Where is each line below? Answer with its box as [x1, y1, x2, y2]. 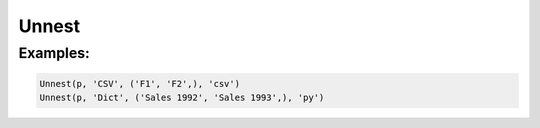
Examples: [18, 44, 90, 62]
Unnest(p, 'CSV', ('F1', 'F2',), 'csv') [39, 78, 240, 89]
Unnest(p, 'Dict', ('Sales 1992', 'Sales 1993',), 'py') [39, 92, 325, 104]
